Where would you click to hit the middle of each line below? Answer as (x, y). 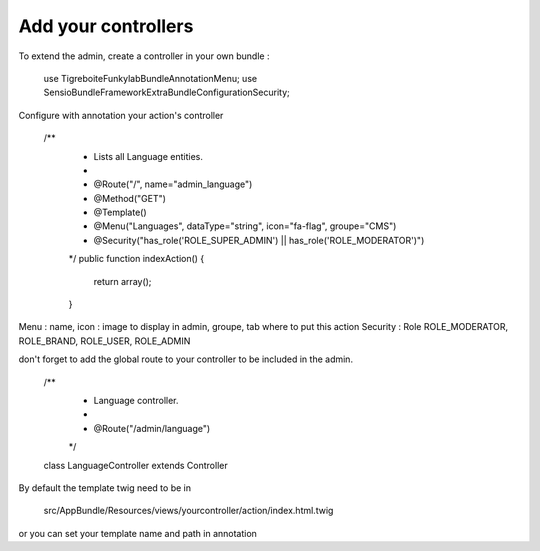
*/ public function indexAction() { (136, 259)
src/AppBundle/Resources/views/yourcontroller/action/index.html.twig (188, 511)
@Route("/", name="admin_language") (173, 184)
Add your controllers (106, 26)
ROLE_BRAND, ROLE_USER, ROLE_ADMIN (104, 341)
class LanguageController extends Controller (136, 465)
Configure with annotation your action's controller (121, 115)
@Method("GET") (130, 198)
